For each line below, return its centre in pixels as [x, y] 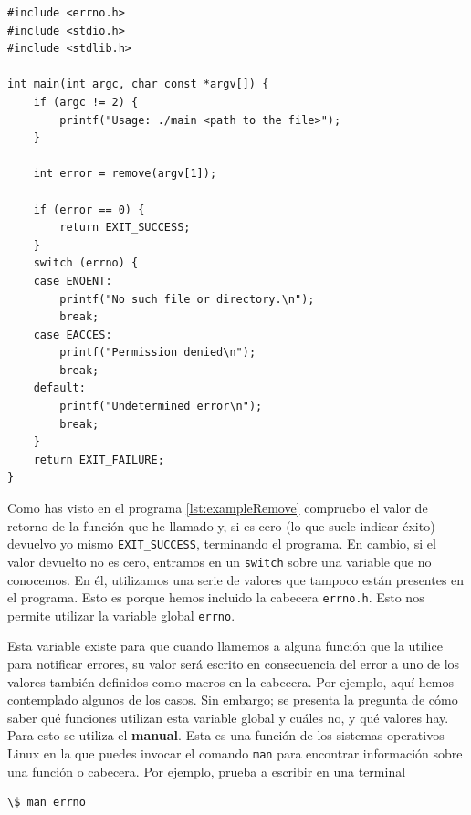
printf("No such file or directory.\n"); [187, 299]
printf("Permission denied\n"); [158, 353]
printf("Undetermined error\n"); [161, 407]
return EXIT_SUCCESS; [125, 228]
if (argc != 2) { [86, 102]
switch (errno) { [86, 263]
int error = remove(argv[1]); [125, 174]
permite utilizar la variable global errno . [121, 615]
